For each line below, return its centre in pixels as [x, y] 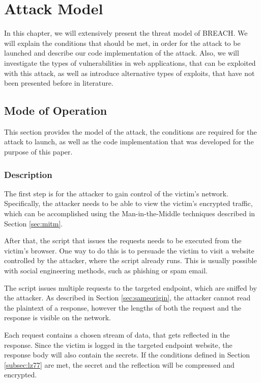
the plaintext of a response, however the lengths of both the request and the [123, 307]
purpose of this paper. [38, 152]
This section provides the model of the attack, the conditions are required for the [130, 131]
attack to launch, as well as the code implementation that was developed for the [129, 142]
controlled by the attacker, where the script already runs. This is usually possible [130, 260]
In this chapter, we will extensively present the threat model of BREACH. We [126, 33]
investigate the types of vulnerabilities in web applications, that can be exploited [130, 62]
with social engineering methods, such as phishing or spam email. [106, 271]
